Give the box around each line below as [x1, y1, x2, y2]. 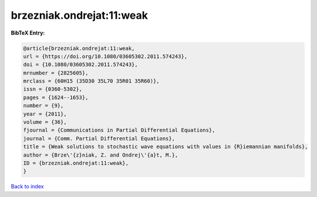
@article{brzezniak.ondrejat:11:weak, [23, 45, 135, 52]
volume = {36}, [23, 119, 67, 125]
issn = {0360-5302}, [23, 86, 82, 93]
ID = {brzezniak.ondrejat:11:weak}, [23, 160, 129, 167]
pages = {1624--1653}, [23, 94, 89, 101]
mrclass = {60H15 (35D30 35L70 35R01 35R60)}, [23, 78, 160, 84]
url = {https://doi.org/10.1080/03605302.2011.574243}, [23, 53, 188, 60]
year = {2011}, [23, 110, 67, 117]
